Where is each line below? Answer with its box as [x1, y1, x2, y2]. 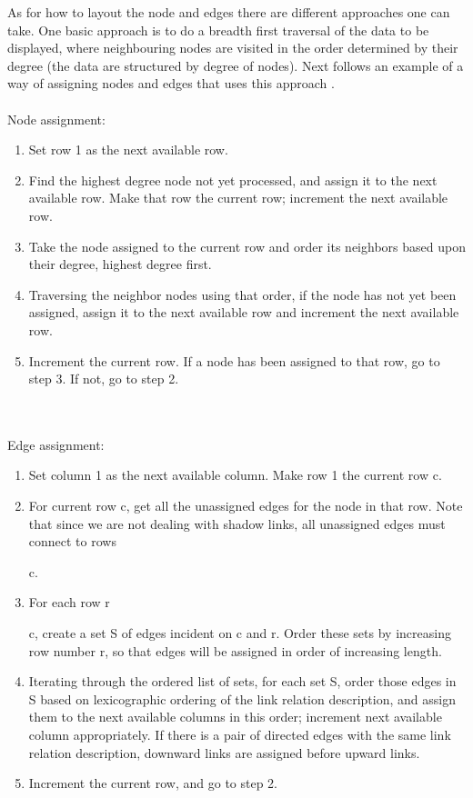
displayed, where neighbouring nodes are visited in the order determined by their [7, 38, 458, 57]
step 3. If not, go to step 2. [28, 369, 179, 388]
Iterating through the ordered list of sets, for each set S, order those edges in [28, 672, 457, 691]
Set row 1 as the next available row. [28, 140, 228, 159]
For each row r [28, 593, 110, 612]
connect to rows [28, 532, 116, 551]
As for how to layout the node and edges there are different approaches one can [7, 3, 450, 21]
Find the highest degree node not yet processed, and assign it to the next [28, 170, 438, 189]
